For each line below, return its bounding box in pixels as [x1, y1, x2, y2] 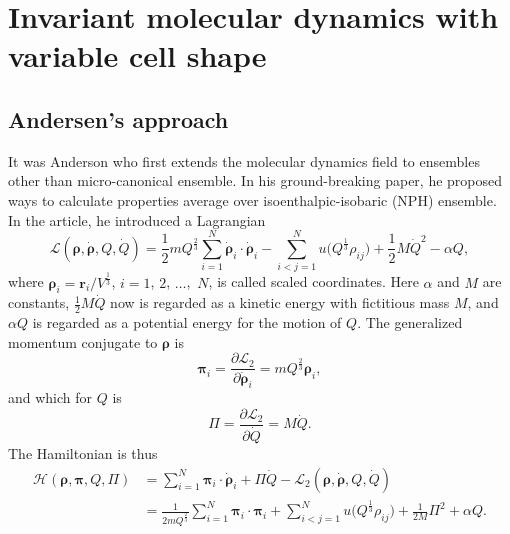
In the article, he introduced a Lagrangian [8, 209, 266, 230]
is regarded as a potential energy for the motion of [32, 312, 342, 333]
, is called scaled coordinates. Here [208, 271, 419, 292]
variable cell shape [8, 35, 267, 76]
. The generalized [357, 312, 463, 333]
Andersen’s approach [8, 103, 229, 134]
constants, [8, 292, 70, 313]
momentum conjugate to [8, 331, 158, 352]
